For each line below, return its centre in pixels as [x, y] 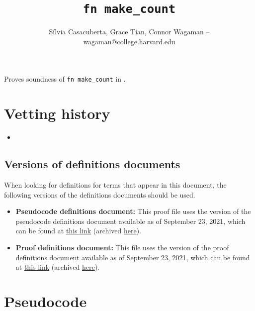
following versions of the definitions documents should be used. [100, 194]
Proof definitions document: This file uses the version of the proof [122, 247]
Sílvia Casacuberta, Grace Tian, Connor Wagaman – [129, 32]
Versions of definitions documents [92, 164]
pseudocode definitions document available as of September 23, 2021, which [130, 221]
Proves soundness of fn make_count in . [65, 79]
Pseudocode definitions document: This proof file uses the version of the [133, 211]
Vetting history [57, 113]
